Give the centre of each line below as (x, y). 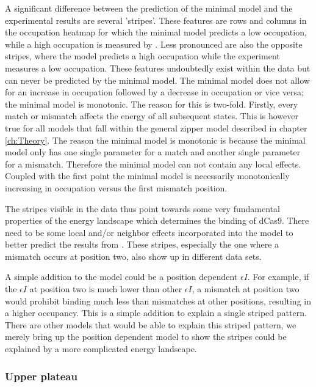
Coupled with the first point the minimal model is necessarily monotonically (147, 176)
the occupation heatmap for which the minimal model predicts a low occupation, (156, 32)
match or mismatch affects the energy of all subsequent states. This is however (152, 116)
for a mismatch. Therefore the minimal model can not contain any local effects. (153, 164)
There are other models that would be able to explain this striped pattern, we (151, 324)
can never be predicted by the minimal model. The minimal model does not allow (157, 80)
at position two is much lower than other (106, 289)
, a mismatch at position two (246, 289)
